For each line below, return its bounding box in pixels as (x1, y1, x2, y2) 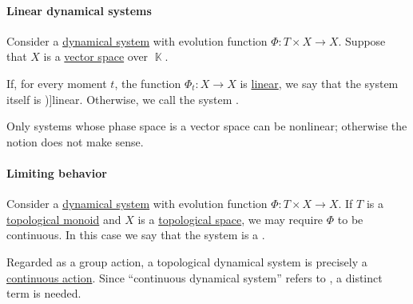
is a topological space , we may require (137, 210, 324, 227)
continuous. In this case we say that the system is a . (6, 226, 265, 243)
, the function (114, 74, 181, 91)
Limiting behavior (6, 164, 107, 181)
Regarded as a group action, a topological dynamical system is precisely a (6, 253, 367, 270)
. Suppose (338, 32, 386, 49)
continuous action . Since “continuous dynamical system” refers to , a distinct (6, 269, 383, 286)
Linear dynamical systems (6, 2, 152, 18)
